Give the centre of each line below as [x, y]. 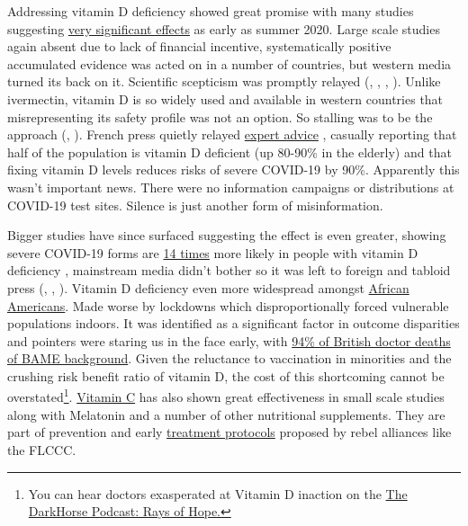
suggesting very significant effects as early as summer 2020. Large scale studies [224, 28]
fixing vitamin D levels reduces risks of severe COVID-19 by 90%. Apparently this [234, 169]
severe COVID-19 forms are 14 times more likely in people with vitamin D [213, 252]
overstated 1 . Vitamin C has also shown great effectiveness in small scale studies [226, 396]
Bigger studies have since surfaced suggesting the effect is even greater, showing [227, 235]
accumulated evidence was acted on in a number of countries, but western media [229, 63]
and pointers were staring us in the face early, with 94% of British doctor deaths [229, 340]
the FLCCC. [42, 449]
